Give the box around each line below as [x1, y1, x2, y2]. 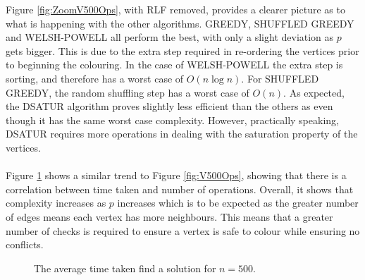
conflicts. [6, 237, 44, 252]
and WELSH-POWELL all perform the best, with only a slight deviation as [6, 30, 334, 44]
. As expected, [283, 85, 345, 99]
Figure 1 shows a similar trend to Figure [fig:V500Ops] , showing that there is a [6, 168, 347, 183]
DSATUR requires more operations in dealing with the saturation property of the [6, 126, 358, 141]
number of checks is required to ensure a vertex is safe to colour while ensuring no [6, 223, 360, 238]
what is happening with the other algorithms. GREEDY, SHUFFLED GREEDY [6, 16, 354, 30]
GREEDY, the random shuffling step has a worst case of [6, 85, 249, 99]
